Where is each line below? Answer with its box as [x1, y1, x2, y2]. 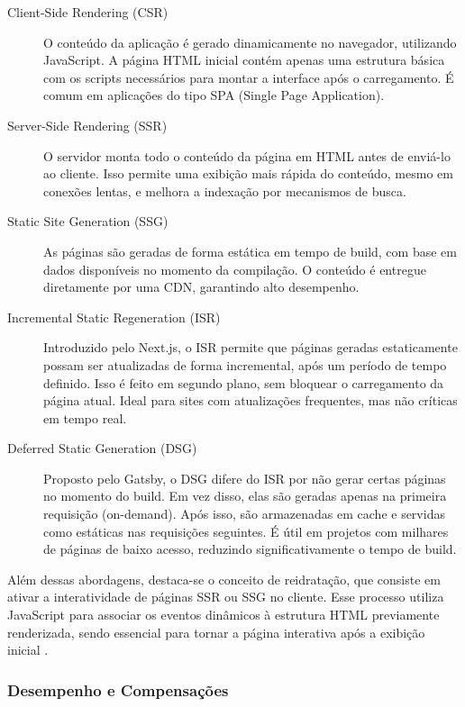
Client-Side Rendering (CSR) [7, 3, 169, 21]
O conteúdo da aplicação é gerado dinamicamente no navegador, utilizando [43, 32, 457, 51]
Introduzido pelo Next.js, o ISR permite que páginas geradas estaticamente [43, 338, 458, 357]
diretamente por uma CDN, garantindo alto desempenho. [43, 277, 360, 296]
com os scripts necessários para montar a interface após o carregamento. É [43, 68, 454, 86]
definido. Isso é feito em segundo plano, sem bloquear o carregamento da [43, 373, 444, 392]
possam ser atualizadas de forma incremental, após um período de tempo [43, 355, 447, 374]
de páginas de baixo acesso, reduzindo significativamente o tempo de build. [43, 539, 457, 558]
